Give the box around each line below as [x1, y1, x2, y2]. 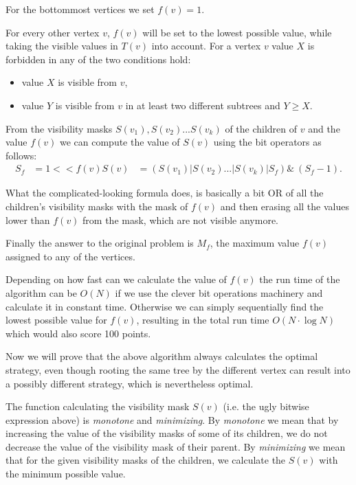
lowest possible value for [5, 313, 107, 327]
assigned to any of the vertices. [5, 249, 135, 263]
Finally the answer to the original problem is [5, 236, 194, 250]
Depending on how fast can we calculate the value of [5, 272, 227, 286]
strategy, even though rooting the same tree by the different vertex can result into [5, 362, 351, 376]
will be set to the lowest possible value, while [142, 25, 332, 39]
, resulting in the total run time [136, 313, 269, 327]
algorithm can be [5, 285, 77, 300]
